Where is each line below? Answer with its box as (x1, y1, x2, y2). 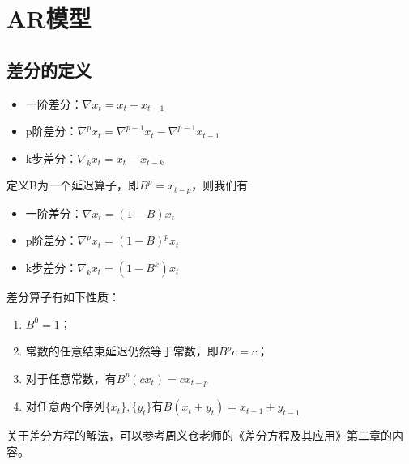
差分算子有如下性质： (6, 288, 120, 304)
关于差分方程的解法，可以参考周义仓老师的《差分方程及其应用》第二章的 (6, 427, 392, 444)
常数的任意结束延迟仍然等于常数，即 (25, 343, 219, 360)
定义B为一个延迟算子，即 (6, 177, 139, 194)
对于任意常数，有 (25, 369, 117, 386)
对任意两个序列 (25, 398, 105, 415)
